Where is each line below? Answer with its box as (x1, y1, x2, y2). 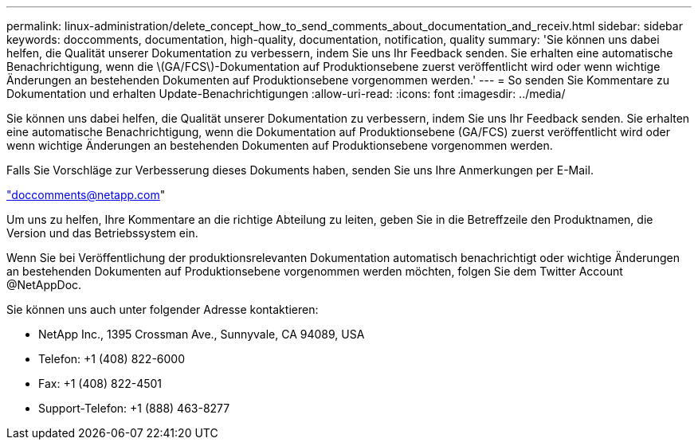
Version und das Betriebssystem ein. (6, 226, 198, 240)
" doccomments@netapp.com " (6, 188, 166, 201)
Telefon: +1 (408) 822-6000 (38, 352, 186, 366)
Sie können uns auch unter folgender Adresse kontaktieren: (6, 303, 319, 316)
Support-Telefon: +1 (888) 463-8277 (38, 401, 230, 415)
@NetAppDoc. (6, 278, 82, 291)
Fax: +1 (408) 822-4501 (38, 377, 163, 390)
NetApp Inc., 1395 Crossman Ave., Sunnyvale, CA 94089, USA (38, 327, 365, 341)
